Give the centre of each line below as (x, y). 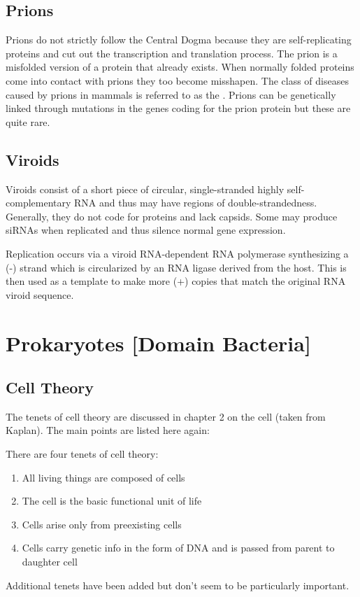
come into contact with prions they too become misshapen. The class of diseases (177, 80)
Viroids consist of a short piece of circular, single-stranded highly (145, 189)
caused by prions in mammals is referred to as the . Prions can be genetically (171, 94)
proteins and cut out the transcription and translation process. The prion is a (172, 53)
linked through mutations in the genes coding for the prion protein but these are (178, 108)
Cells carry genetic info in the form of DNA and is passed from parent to (178, 548)
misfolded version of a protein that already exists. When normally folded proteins (180, 67)
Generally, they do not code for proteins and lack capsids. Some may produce (172, 216)
